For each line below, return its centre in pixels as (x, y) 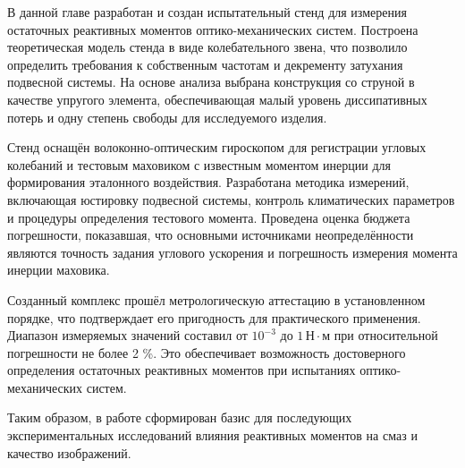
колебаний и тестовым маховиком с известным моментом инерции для (199, 164)
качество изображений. (69, 452)
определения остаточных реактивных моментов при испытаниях (182, 370)
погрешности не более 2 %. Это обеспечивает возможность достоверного (207, 352)
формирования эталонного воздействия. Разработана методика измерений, (208, 182)
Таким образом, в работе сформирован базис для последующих (180, 417)
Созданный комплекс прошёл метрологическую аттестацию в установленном (216, 299)
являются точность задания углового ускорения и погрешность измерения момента (232, 252)
